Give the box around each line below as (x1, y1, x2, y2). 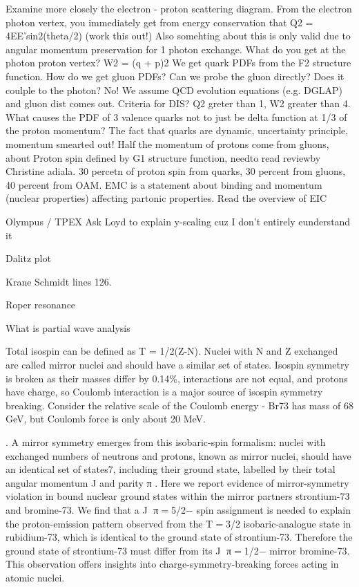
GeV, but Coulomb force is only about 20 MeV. (6, 411, 206, 426)
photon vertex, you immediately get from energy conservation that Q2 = (6, 15, 313, 29)
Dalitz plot (6, 251, 51, 265)
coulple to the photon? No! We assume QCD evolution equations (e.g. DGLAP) (6, 82, 342, 97)
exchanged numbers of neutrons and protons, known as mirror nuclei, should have (6, 448, 351, 463)
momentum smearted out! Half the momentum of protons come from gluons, (6, 136, 329, 151)
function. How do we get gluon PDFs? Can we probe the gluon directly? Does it (6, 68, 345, 83)
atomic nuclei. (6, 570, 65, 584)
